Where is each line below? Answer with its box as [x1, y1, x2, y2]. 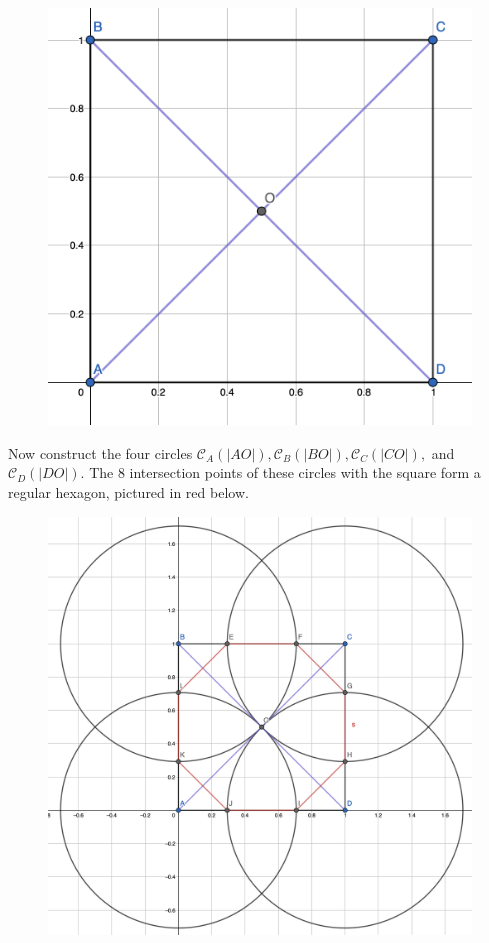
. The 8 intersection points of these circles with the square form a [80, 462, 481, 483]
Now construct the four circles [8, 442, 193, 463]
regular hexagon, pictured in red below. [8, 482, 249, 503]
